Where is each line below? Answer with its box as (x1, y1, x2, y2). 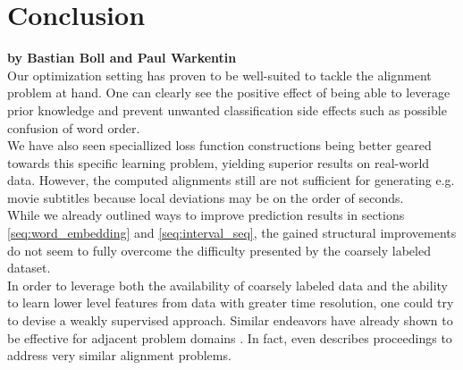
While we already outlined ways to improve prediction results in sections (7, 206, 405, 224)
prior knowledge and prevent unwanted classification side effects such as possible (7, 100, 447, 119)
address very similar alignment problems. (7, 346, 231, 365)
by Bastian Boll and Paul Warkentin (7, 48, 237, 67)
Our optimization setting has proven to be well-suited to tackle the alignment (7, 65, 432, 84)
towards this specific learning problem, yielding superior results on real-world (7, 153, 430, 172)
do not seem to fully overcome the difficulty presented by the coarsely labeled (7, 240, 431, 259)
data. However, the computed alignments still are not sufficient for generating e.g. (7, 171, 455, 189)
